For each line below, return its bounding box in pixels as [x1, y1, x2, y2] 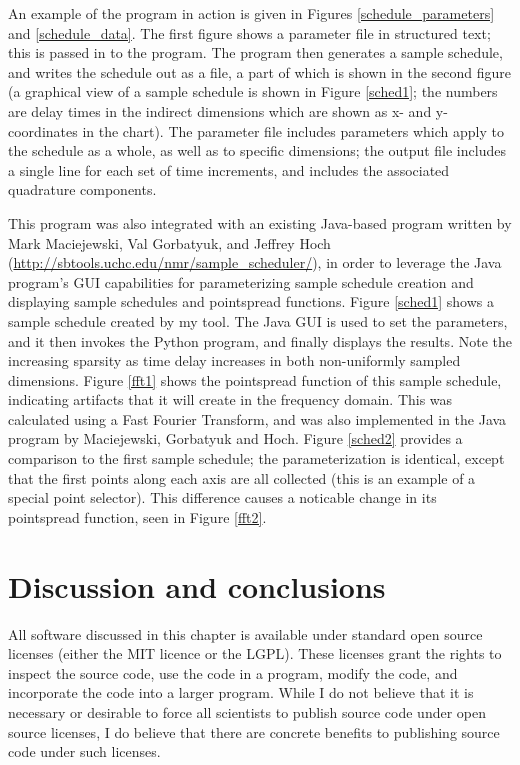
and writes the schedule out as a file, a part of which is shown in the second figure [8, 61, 511, 82]
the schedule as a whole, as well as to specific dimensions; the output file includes [8, 140, 506, 161]
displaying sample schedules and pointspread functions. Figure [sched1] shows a [8, 291, 494, 312]
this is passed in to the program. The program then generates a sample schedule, [8, 42, 503, 63]
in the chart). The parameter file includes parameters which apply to [82, 120, 504, 141]
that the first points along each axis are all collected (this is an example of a [8, 467, 476, 488]
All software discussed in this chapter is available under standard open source [8, 623, 483, 644]
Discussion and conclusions [8, 565, 386, 606]
